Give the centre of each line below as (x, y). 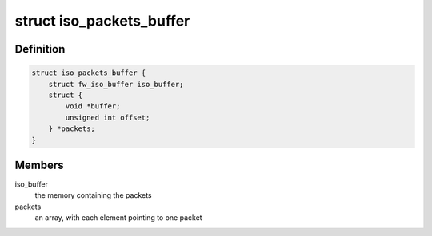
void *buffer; (93, 106)
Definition (40, 49)
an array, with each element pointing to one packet (119, 218)
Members (39, 165)
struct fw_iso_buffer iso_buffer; (116, 84)
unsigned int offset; (108, 117)
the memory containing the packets (93, 195)
